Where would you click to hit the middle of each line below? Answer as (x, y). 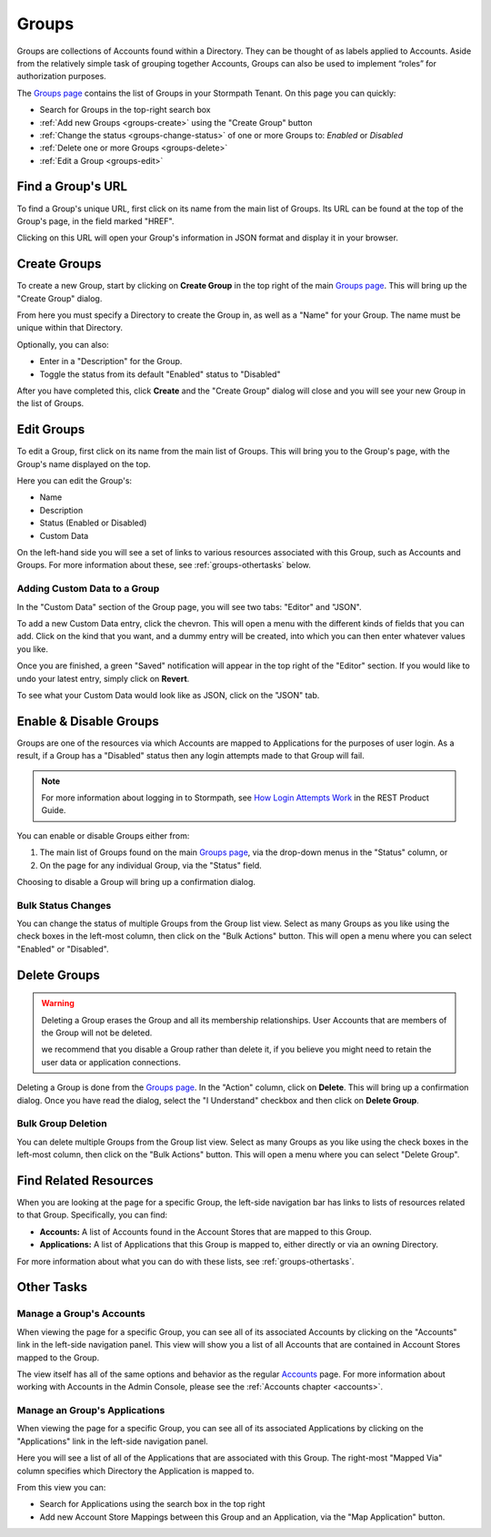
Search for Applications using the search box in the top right (152, 1504)
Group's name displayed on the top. (84, 463)
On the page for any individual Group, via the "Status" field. (151, 865)
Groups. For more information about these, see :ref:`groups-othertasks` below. (164, 565)
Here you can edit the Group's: (74, 481)
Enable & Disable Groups (88, 721)
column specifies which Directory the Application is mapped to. (135, 1471)
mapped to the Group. (58, 1358)
